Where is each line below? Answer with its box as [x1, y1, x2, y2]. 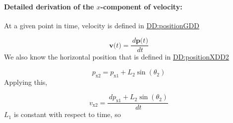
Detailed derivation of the [4, 1, 94, 11]
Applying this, [4, 76, 48, 87]
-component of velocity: [100, 1, 182, 11]
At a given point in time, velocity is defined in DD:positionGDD [4, 20, 199, 30]
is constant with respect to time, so [13, 109, 121, 120]
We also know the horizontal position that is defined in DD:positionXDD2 [4, 52, 229, 62]
